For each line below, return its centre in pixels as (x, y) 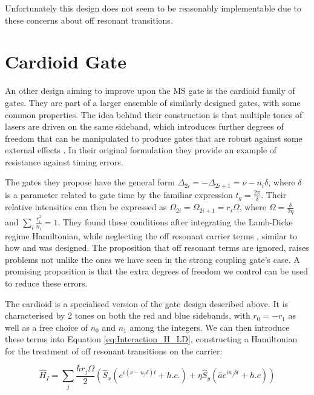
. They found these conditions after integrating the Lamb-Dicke (175, 222)
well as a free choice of (46, 327)
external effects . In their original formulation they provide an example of (141, 150)
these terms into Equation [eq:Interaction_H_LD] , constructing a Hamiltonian (151, 339)
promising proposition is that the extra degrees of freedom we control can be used (157, 271)
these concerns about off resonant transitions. (89, 20)
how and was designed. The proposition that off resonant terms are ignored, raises (157, 247)
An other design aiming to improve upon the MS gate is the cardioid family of (150, 91)
